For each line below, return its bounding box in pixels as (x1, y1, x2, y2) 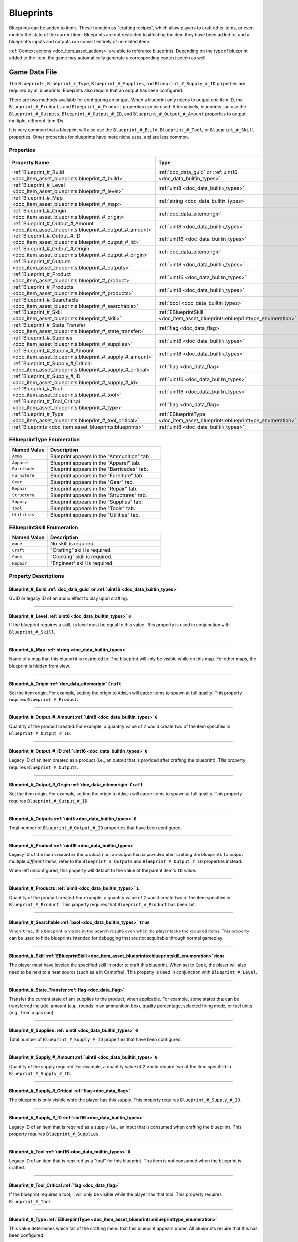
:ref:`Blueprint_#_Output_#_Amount (12, 220, 94, 227)
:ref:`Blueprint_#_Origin (12, 207, 67, 214)
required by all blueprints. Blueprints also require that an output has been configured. (9, 87, 184, 94)
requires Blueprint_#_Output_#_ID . (9, 798, 89, 804)
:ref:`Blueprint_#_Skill (12, 309, 62, 315)
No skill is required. (50, 541, 95, 547)
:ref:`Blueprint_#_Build (12, 169, 64, 176)
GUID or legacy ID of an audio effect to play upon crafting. (9, 595, 129, 601)
